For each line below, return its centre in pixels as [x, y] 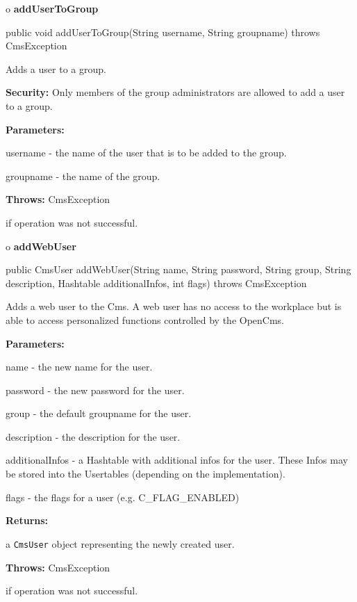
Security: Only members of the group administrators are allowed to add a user [175, 92]
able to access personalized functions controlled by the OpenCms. [145, 319]
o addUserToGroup [52, 8]
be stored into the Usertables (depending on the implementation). [146, 474]
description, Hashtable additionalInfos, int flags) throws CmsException [156, 283]
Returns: [27, 520]
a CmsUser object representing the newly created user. [120, 543]
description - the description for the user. [93, 436]
